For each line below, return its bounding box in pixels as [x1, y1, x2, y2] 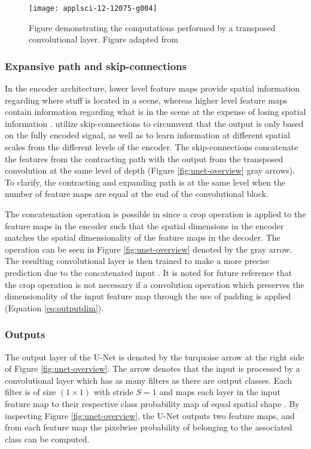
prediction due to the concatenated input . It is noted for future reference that [5, 266, 292, 278]
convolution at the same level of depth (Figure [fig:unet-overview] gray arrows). [5, 164, 295, 177]
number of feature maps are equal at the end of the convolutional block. [5, 187, 269, 200]
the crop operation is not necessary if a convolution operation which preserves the [5, 278, 304, 290]
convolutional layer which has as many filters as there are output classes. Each [5, 374, 292, 386]
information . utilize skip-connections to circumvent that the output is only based [5, 117, 304, 129]
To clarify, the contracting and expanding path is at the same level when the [5, 175, 286, 188]
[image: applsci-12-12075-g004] [29, 4, 157, 13]
